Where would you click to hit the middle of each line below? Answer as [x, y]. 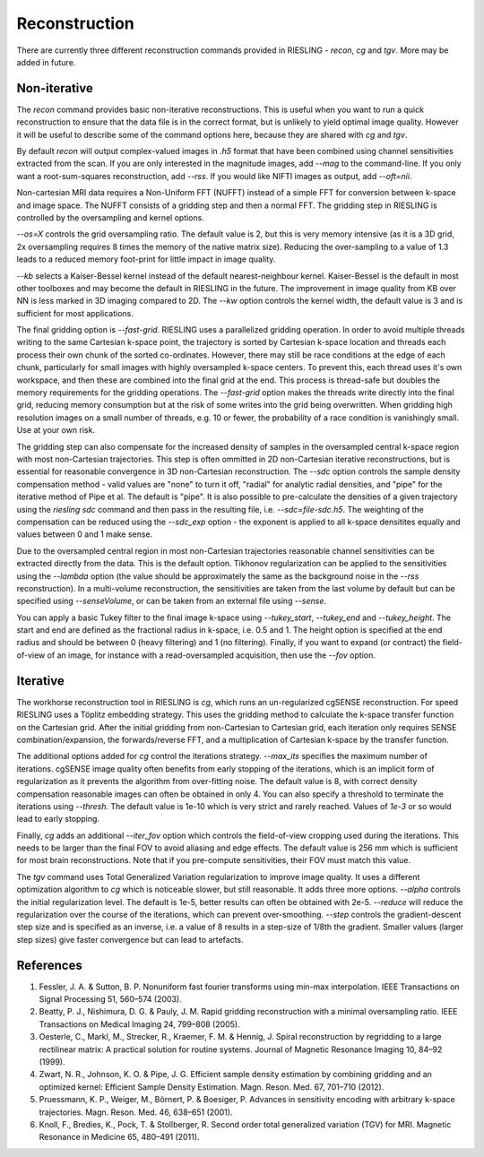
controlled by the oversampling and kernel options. [111, 217]
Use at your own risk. [56, 430]
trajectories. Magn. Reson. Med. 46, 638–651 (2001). [136, 1112]
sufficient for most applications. [75, 313]
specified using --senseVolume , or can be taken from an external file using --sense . [172, 601]
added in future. [46, 62]
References [49, 965]
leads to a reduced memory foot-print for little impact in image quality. [146, 259]
